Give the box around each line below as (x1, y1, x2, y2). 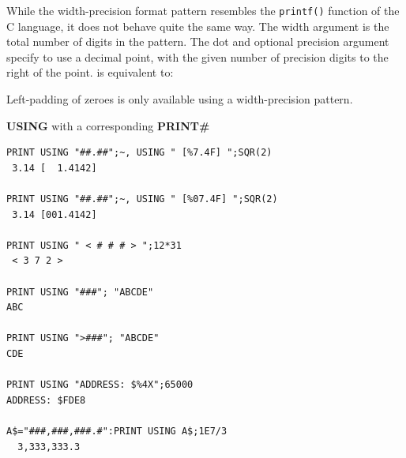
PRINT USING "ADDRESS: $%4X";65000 (6, 379, 194, 391)
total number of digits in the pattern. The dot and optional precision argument (6, 33, 389, 50)
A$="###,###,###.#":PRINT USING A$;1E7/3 (6, 425, 227, 437)
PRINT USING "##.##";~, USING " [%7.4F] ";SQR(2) (6, 147, 273, 159)
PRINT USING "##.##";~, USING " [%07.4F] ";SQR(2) (6, 193, 278, 205)
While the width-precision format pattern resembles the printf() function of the (6, 2, 400, 18)
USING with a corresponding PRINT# (6, 117, 210, 133)
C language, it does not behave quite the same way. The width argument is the (6, 17, 389, 34)
